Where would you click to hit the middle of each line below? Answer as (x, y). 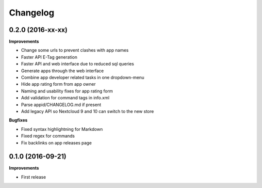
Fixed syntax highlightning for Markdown (62, 129)
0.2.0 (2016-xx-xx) (38, 30)
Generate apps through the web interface (62, 71)
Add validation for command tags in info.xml (65, 98)
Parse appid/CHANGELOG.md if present (61, 105)
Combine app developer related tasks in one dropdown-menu (83, 78)
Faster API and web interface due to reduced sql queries (78, 64)
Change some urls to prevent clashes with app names (75, 50)
